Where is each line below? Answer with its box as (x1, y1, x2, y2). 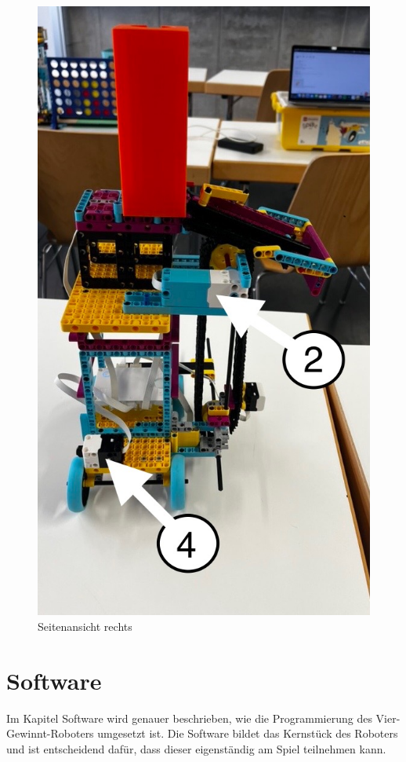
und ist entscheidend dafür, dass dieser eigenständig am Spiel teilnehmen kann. (6, 740, 386, 757)
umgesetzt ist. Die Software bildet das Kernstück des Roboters (97, 725, 398, 742)
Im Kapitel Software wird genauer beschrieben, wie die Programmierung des (6, 709, 372, 726)
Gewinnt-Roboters (6, 725, 94, 742)
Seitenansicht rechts (38, 617, 132, 634)
